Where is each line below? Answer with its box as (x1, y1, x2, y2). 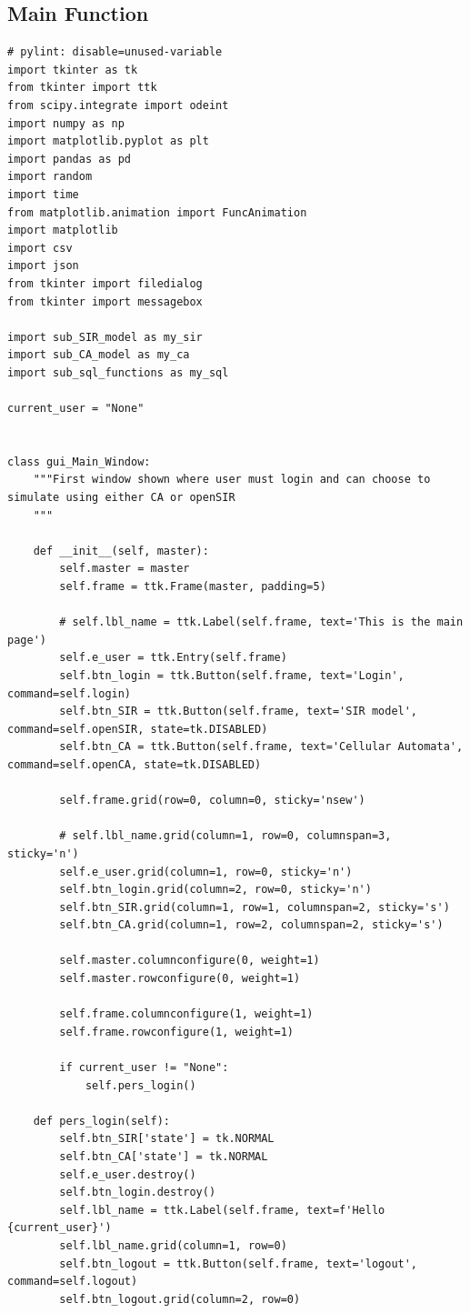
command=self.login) (7, 687, 132, 700)
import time (7, 187, 79, 201)
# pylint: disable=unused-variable (7, 45, 223, 59)
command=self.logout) (7, 1275, 138, 1288)
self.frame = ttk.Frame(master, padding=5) (59, 580, 326, 594)
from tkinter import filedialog (7, 276, 203, 290)
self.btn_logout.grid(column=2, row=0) (59, 1292, 301, 1306)
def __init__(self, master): (33, 544, 209, 557)
